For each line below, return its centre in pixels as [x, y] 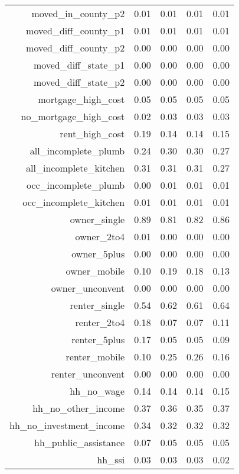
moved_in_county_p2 [78, 13]
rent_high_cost [92, 133]
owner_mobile [95, 271]
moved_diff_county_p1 [76, 30]
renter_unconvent [88, 374]
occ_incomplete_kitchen [74, 202]
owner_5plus [98, 254]
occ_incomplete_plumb [76, 185]
